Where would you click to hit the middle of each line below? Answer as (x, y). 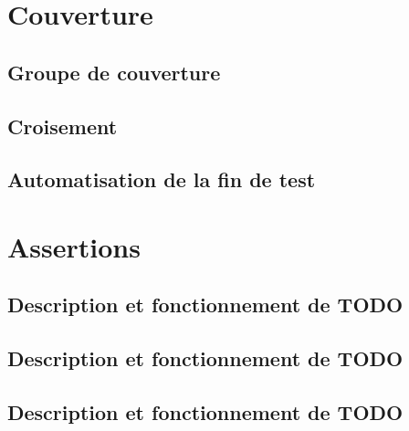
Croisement (63, 126)
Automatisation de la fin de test (162, 179)
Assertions (74, 246)
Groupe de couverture (114, 72)
